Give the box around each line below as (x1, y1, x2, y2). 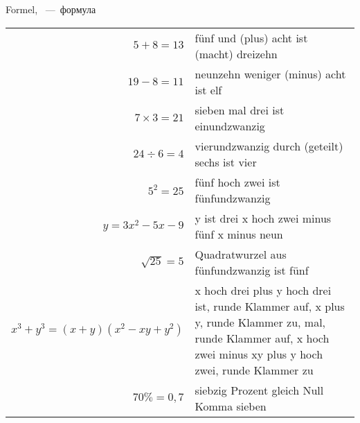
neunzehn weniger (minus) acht (195, 65, 346, 82)
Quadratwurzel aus (195, 245, 287, 262)
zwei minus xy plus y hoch (195, 345, 323, 362)
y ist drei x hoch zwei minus (195, 209, 332, 226)
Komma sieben (195, 397, 267, 414)
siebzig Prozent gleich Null (195, 381, 324, 398)
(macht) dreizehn (195, 45, 278, 62)
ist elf (195, 81, 222, 98)
